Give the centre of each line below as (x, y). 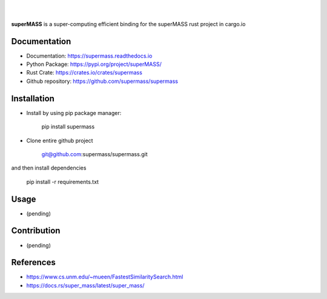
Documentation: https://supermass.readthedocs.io (89, 56)
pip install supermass (68, 126)
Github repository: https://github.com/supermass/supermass (102, 81)
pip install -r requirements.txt (63, 182)
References (33, 262)
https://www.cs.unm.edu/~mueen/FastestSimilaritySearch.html (105, 277)
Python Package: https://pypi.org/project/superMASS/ (94, 64)
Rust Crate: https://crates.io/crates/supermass (84, 73)
